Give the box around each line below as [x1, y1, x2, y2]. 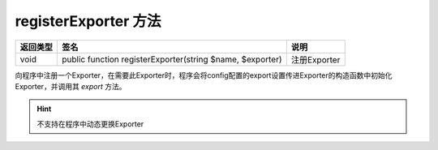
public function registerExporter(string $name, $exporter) [62, 54, 283, 65]
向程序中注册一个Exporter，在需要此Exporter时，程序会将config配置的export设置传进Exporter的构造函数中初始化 [15, 70, 393, 80]
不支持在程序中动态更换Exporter [36, 118, 144, 129]
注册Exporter [290, 54, 341, 65]
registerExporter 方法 [15, 12, 161, 30]
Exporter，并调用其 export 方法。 [15, 81, 127, 91]
